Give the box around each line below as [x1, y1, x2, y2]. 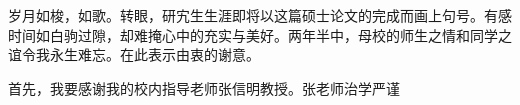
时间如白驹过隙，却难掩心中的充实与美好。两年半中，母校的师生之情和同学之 [8, 24, 512, 45]
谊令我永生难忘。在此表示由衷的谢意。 [8, 44, 260, 65]
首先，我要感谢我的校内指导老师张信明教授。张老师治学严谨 [8, 77, 400, 98]
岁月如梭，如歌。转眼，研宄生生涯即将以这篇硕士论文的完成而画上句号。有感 [8, 5, 512, 25]
